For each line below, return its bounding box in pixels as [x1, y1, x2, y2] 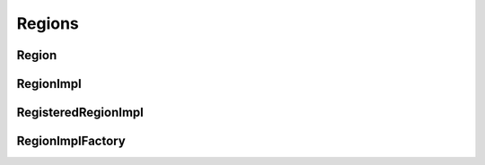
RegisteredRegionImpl [16, 105, 144, 120]
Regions [16, 13, 80, 33]
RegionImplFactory [16, 134, 126, 149]
